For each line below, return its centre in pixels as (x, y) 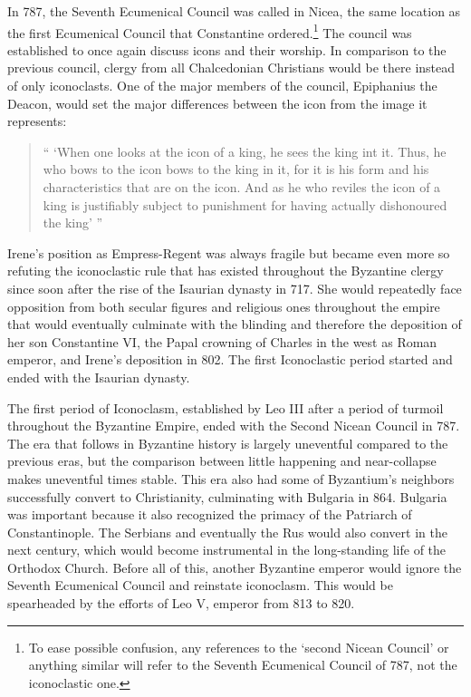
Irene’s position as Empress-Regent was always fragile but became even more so (229, 252)
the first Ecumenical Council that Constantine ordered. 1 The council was (210, 31)
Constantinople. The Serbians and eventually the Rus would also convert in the (227, 532)
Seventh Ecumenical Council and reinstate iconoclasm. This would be (200, 585)
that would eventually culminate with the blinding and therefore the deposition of (235, 324)
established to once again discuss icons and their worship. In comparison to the (227, 49)
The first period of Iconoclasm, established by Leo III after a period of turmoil (226, 407)
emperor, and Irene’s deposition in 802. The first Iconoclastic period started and (230, 359)
